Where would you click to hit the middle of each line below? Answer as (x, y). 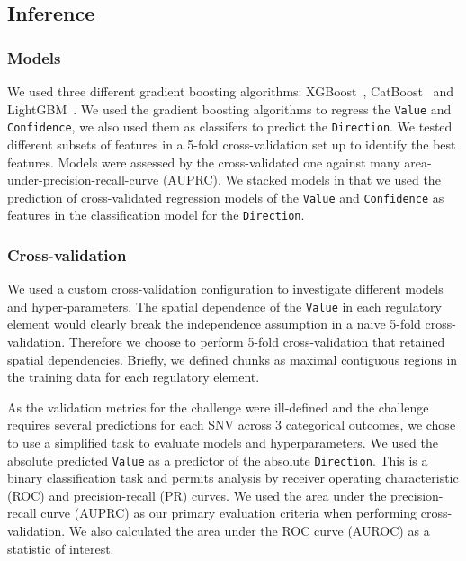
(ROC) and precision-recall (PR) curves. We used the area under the (197, 495)
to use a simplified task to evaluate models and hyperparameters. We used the (223, 443)
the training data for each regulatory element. (134, 377)
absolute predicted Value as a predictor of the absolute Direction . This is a (218, 460)
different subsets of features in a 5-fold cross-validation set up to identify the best (232, 144)
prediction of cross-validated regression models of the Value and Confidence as (226, 197)
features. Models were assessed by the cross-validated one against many (204, 162)
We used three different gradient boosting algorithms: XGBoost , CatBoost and (231, 91)
